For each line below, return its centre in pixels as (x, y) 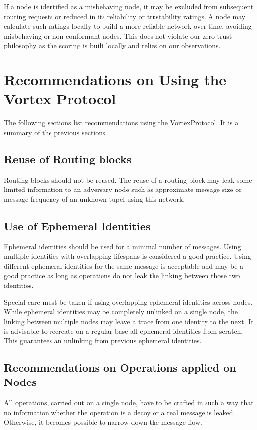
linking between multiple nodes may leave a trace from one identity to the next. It (129, 321)
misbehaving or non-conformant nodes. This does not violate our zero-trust (118, 35)
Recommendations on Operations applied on (120, 367)
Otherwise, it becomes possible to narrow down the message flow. (103, 422)
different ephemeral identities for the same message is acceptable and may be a (124, 265)
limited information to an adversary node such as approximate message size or (123, 189)
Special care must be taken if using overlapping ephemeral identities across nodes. (128, 302)
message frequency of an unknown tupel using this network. (95, 199)
